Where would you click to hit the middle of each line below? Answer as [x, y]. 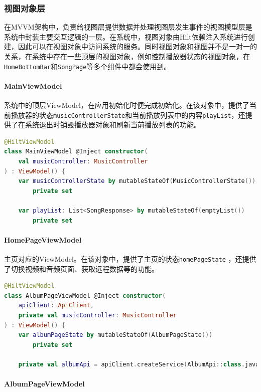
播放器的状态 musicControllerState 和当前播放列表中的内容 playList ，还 [128, 115]
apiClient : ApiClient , [56, 306]
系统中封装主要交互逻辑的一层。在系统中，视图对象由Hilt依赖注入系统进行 [126, 36]
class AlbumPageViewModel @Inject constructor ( [85, 296]
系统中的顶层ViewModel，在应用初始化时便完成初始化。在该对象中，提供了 [127, 105]
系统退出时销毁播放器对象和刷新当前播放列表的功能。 [113, 125]
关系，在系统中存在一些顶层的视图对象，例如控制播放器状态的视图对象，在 [127, 56]
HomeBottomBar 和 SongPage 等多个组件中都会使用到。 [88, 66]
